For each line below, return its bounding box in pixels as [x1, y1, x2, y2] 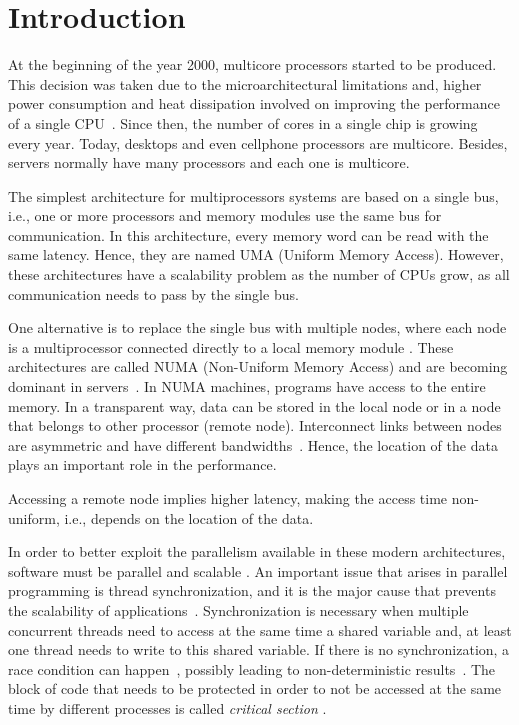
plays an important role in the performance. [8, 454, 277, 475]
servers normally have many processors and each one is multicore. [8, 152, 410, 173]
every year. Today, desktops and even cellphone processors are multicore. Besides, [8, 132, 508, 153]
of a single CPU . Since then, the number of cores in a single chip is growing [8, 112, 478, 133]
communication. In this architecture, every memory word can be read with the [8, 224, 489, 245]
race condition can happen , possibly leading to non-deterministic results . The [8, 658, 496, 679]
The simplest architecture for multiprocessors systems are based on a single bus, [8, 185, 499, 206]
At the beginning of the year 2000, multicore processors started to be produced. [8, 54, 497, 75]
